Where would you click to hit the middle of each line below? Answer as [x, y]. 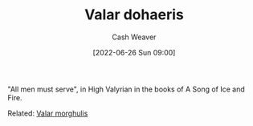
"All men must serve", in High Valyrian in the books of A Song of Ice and [126, 89]
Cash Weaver [134, 37]
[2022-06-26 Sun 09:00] [134, 52]
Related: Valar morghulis [48, 113]
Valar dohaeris [134, 15]
